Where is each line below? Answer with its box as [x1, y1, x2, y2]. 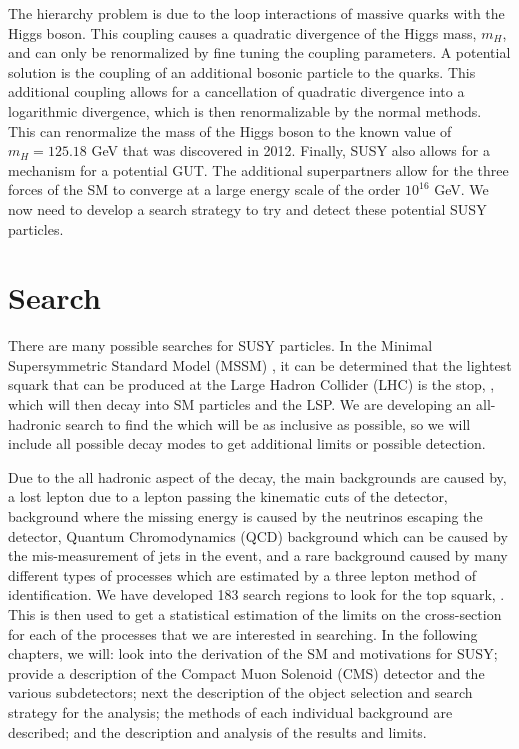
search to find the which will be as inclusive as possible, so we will [65, 413, 471, 434]
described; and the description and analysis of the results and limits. [8, 721, 427, 742]
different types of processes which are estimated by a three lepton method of [8, 564, 476, 585]
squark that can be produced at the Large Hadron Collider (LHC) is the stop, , [8, 374, 495, 395]
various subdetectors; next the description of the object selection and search [8, 682, 473, 703]
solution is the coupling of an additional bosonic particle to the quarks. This [8, 61, 476, 82]
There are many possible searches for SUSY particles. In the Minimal [8, 335, 433, 356]
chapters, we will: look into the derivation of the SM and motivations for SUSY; [8, 643, 498, 664]
